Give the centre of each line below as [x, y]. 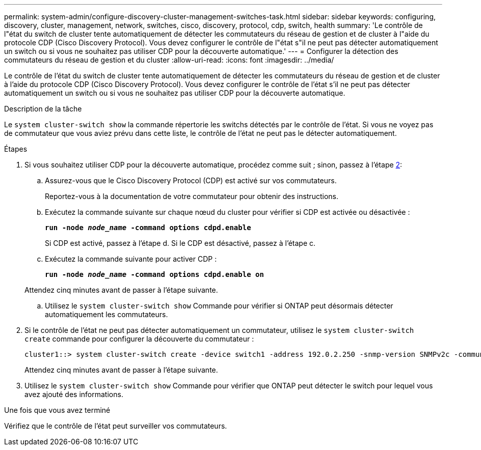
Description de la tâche [43, 109]
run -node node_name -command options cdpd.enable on [154, 274]
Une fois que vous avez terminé [57, 410]
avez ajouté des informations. [74, 394]
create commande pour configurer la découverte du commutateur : [139, 339]
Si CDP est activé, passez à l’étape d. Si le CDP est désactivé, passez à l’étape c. [180, 243]
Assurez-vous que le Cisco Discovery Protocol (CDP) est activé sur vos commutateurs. [191, 180]
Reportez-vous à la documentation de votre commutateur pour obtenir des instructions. [192, 196]
